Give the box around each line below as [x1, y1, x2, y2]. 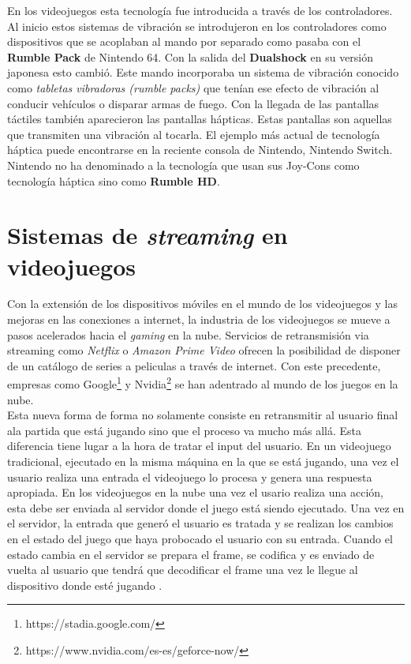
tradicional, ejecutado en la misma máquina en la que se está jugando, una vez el [7, 453, 399, 470]
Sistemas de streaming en [7, 219, 288, 252]
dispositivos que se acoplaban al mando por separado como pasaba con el [7, 33, 361, 50]
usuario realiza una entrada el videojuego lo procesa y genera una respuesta [7, 468, 372, 485]
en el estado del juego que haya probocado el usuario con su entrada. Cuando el [7, 531, 393, 546]
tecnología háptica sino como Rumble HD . [7, 172, 220, 189]
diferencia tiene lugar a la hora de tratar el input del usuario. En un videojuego [7, 437, 391, 454]
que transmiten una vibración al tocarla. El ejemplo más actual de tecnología [7, 126, 380, 142]
